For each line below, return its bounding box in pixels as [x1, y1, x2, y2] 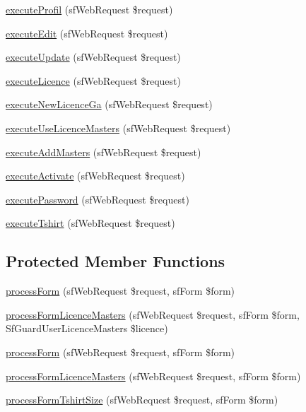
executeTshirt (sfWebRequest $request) [6, 216, 175, 230]
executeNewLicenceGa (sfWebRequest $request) [6, 97, 213, 112]
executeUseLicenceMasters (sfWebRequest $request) [6, 120, 231, 135]
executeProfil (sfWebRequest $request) [6, 2, 173, 16]
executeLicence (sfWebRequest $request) [6, 73, 181, 88]
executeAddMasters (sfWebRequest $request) [6, 144, 201, 159]
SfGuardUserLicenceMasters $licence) [6, 321, 168, 336]
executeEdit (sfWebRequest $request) [6, 25, 168, 40]
